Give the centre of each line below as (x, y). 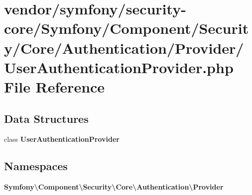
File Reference (55, 86)
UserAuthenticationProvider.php (119, 67)
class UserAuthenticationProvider (62, 139)
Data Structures (46, 118)
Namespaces (36, 166)
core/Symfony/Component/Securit (126, 28)
